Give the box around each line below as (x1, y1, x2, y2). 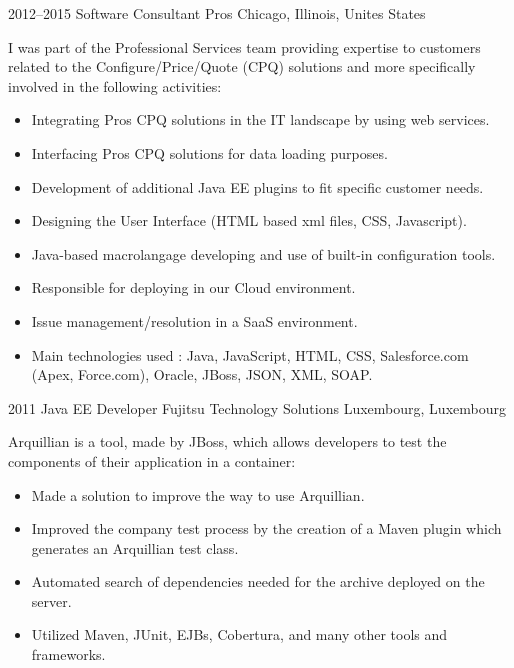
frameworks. (31, 644, 106, 665)
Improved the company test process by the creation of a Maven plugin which (31, 518, 502, 539)
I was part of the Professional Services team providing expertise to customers (8, 36, 481, 57)
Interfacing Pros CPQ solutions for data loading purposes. (31, 142, 388, 163)
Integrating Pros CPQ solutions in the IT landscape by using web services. (31, 109, 490, 130)
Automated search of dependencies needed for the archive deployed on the (31, 571, 485, 592)
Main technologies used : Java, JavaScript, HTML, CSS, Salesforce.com (31, 344, 469, 365)
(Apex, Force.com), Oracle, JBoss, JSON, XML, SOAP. (31, 364, 373, 385)
